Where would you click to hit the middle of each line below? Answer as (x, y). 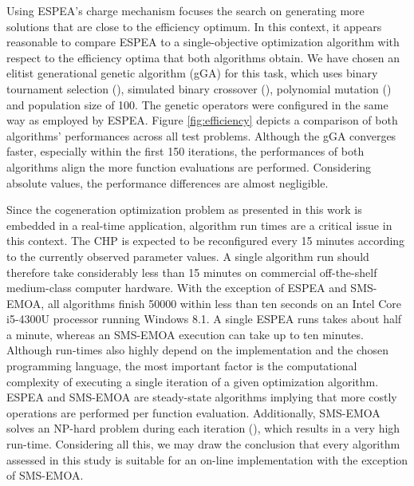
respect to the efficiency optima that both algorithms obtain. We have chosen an (203, 57)
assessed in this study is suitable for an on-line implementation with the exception (207, 459)
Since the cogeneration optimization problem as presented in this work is (184, 209)
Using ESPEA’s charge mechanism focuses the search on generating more (185, 10)
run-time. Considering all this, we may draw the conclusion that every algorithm (203, 444)
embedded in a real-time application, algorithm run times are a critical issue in (199, 225)
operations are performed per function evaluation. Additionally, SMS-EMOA (193, 412)
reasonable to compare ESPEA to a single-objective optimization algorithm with (203, 42)
